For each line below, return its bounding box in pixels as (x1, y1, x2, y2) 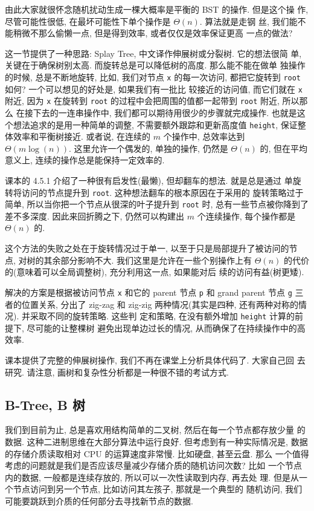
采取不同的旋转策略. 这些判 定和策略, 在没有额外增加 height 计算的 (30, 310, 295, 322)
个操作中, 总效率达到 (163, 130, 245, 143)
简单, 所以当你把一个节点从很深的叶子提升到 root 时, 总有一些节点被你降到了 (5, 198, 309, 210)
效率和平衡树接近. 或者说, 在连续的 (13, 130, 151, 143)
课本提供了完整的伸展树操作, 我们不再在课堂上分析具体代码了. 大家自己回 (5, 353, 295, 366)
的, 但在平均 (260, 142, 308, 154)
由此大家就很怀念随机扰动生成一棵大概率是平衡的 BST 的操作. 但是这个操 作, (5, 3, 309, 15)
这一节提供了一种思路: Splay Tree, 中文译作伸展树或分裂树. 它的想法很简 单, (5, 47, 302, 59)
